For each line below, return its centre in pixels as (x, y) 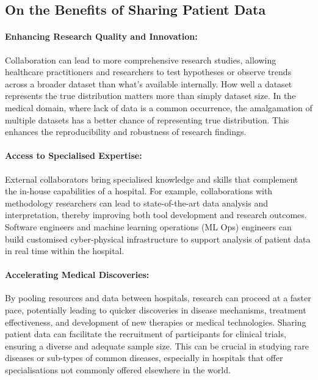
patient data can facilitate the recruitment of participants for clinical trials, (146, 334)
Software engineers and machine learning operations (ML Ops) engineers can (148, 226)
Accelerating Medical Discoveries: (77, 275)
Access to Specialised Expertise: (74, 155)
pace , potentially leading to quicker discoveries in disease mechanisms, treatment (156, 310)
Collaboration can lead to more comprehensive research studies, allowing (141, 60)
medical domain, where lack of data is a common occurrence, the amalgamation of (159, 107)
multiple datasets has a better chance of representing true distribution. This (147, 119)
